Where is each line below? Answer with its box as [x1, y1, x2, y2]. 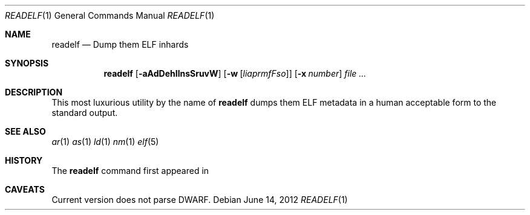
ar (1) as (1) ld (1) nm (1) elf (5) [51, 136, 159, 147]
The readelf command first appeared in [51, 165, 209, 176]
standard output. [51, 107, 118, 118]
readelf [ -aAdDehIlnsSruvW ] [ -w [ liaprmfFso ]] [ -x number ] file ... [103, 68, 367, 79]
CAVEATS [5, 184, 45, 194]
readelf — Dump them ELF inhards [51, 39, 189, 50]
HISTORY [5, 155, 43, 165]
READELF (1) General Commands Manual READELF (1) [5, 10, 215, 21]
